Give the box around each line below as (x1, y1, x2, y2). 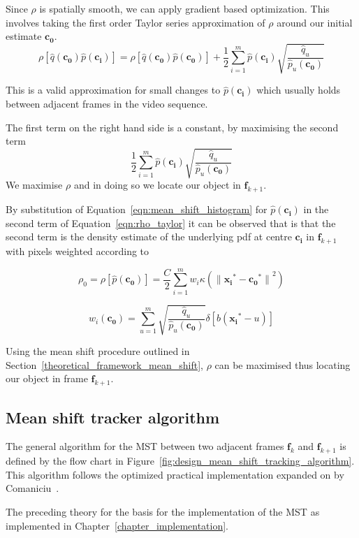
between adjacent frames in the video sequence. (6, 96, 208, 110)
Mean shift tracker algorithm (6, 406, 220, 428)
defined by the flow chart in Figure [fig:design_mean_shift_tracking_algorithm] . (6, 453, 355, 468)
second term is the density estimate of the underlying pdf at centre (6, 229, 292, 244)
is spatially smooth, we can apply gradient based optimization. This (39, 1, 330, 15)
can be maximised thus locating (214, 357, 351, 372)
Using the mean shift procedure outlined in (6, 344, 190, 358)
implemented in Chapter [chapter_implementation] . (6, 518, 229, 532)
